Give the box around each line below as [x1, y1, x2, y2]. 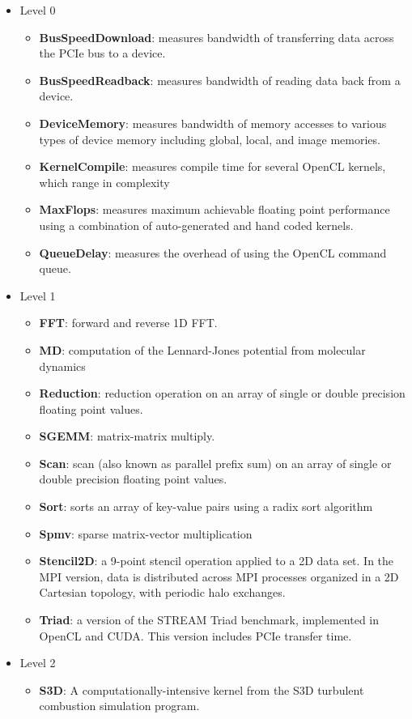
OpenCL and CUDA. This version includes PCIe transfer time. [39, 627, 352, 644]
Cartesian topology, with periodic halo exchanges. [39, 584, 286, 601]
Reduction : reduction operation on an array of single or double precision [39, 385, 406, 402]
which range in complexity [39, 173, 170, 190]
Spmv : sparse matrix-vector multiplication [39, 525, 253, 542]
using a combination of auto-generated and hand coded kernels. [39, 216, 354, 233]
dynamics [39, 357, 86, 374]
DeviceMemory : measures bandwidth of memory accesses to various [39, 114, 387, 131]
